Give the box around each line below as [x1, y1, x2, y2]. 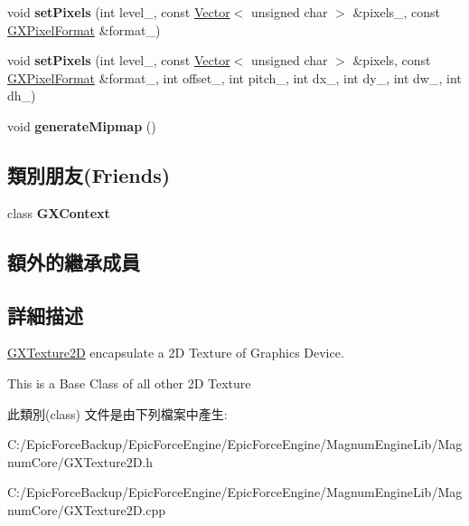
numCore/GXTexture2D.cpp [7, 500, 165, 519]
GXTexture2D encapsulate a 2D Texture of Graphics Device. [7, 343, 344, 362]
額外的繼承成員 [7, 247, 140, 275]
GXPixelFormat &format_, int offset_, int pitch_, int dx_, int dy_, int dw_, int [7, 68, 462, 87]
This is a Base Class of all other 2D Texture [7, 373, 251, 392]
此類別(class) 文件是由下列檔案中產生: [7, 404, 228, 423]
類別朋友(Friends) [7, 160, 171, 188]
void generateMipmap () [7, 116, 156, 135]
